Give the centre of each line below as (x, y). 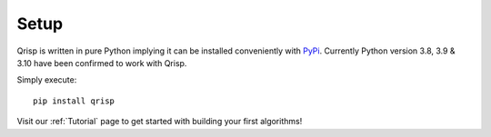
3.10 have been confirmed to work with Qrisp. (102, 63)
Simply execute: (47, 80)
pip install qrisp (74, 101)
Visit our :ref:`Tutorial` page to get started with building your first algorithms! (160, 122)
